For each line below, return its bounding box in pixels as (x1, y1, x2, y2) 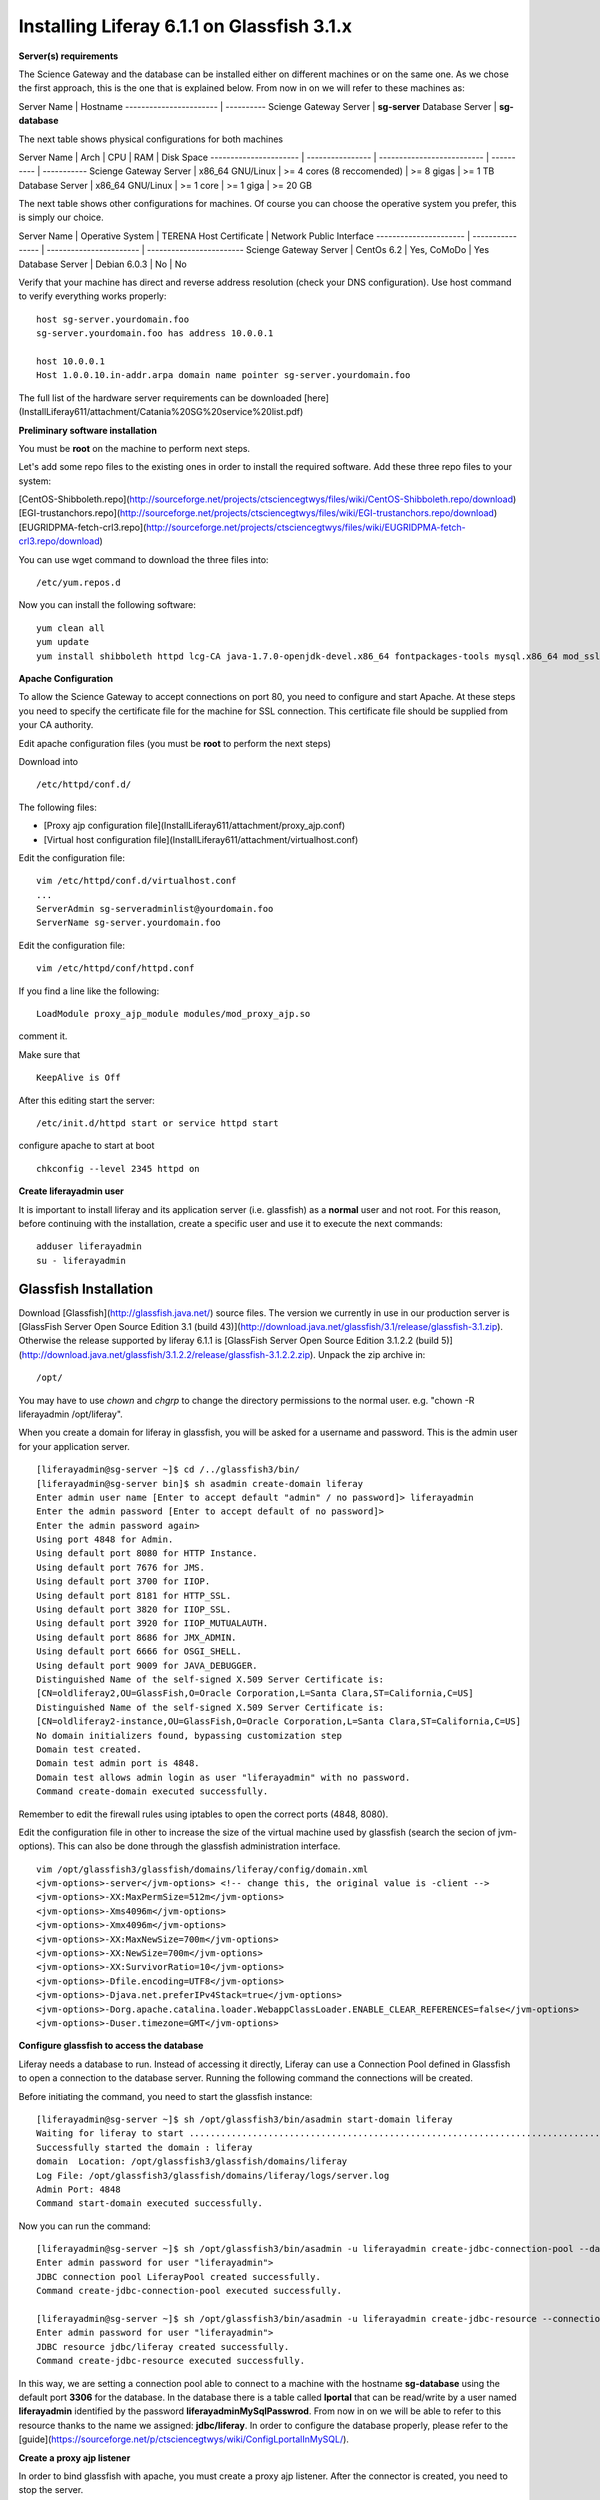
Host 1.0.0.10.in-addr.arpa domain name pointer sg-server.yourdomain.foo (36, 370, 411, 381)
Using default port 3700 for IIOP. (36, 1576, 211, 1587)
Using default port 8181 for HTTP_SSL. (36, 1590, 232, 1601)
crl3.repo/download (18, 535, 100, 547)
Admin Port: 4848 (36, 2183, 121, 2195)
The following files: (18, 801, 97, 813)
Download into (18, 755, 79, 767)
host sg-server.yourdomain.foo (36, 313, 190, 325)
